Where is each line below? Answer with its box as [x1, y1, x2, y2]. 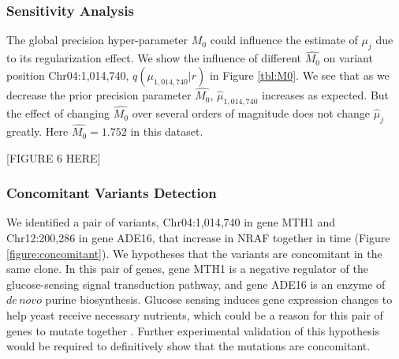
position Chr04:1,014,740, [6, 66, 129, 83]
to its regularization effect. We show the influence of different [6, 50, 301, 66]
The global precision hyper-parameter [6, 32, 188, 48]
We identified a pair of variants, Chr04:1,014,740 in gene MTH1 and [6, 214, 336, 230]
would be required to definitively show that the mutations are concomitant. [6, 338, 371, 354]
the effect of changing [6, 105, 110, 122]
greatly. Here [6, 123, 69, 140]
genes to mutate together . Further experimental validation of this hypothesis [6, 322, 380, 338]
